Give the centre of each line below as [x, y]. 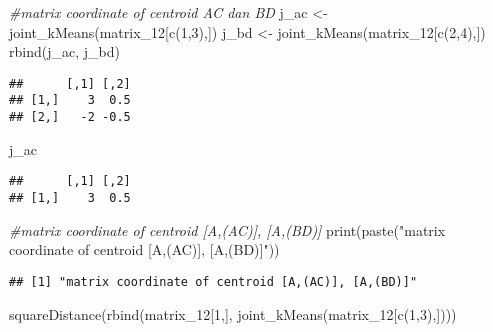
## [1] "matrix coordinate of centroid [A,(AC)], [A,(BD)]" [213, 281]
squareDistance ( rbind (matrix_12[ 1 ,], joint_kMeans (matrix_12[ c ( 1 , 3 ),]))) [233, 313]
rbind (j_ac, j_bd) [64, 51]
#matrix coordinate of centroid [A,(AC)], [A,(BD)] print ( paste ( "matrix [227, 229]
